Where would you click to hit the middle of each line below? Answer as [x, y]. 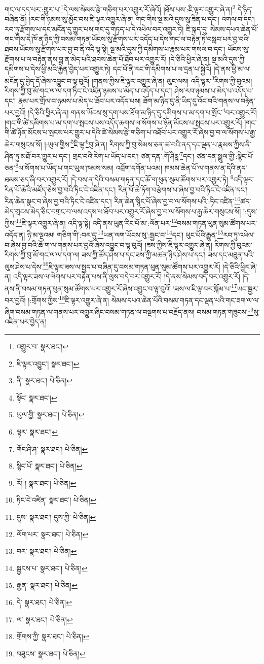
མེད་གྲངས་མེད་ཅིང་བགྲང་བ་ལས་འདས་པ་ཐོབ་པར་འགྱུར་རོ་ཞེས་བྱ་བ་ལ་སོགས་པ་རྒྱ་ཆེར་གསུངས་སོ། [123, 211]
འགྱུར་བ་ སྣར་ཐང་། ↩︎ [43, 346]
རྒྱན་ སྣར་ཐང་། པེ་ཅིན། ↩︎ [47, 585]
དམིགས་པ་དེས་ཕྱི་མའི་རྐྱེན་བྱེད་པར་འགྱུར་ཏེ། [58, 69]
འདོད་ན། [15, 235]
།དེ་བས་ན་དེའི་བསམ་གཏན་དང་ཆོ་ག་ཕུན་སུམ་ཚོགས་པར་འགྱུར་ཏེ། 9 [152, 179]
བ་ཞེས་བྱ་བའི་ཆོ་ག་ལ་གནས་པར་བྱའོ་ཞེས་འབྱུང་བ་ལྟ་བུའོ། [74, 244]
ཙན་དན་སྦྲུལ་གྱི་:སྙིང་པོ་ [225, 156]
